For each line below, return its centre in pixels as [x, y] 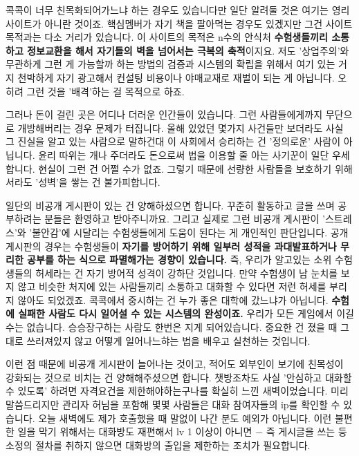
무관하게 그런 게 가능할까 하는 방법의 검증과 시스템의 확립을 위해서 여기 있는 [171, 64]
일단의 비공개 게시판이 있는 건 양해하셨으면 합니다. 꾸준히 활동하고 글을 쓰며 [170, 205]
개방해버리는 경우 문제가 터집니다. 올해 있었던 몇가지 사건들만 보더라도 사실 [181, 127]
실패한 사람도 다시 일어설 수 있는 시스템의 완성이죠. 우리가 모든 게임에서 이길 [186, 313]
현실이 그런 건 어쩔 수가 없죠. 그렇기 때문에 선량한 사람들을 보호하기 [185, 168]
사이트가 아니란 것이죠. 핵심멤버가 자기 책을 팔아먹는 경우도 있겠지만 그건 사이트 [179, 23]
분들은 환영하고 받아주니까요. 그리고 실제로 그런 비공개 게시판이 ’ [185, 219]
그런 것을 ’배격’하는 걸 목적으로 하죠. [105, 91]
